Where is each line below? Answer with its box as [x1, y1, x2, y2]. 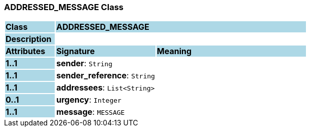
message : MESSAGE [56, 107, 125, 117]
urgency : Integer [56, 95, 122, 105]
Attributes [6, 46, 46, 57]
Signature [56, 46, 95, 57]
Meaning [157, 46, 192, 57]
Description [6, 34, 52, 45]
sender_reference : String [56, 70, 155, 81]
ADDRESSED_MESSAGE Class [4, 2, 124, 12]
